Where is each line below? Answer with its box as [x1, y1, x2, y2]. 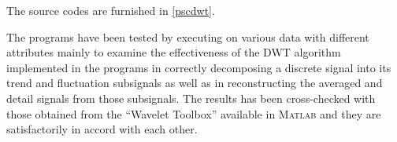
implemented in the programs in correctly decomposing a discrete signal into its [6, 59, 391, 75]
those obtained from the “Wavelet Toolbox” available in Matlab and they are [6, 105, 381, 122]
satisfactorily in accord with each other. [6, 121, 198, 137]
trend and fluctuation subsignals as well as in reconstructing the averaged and [6, 75, 383, 91]
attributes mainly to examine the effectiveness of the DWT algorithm [6, 44, 341, 60]
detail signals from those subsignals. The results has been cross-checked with [6, 89, 376, 106]
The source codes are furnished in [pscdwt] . [6, 2, 215, 18]
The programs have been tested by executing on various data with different [6, 28, 369, 45]
